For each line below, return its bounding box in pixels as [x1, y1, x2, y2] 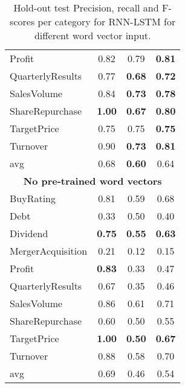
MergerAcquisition [10, 244, 88, 258]
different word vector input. [34, 28, 151, 42]
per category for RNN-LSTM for [37, 14, 176, 28]
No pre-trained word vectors [23, 174, 162, 188]
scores [10, 14, 35, 28]
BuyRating [10, 191, 56, 205]
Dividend [10, 226, 48, 240]
